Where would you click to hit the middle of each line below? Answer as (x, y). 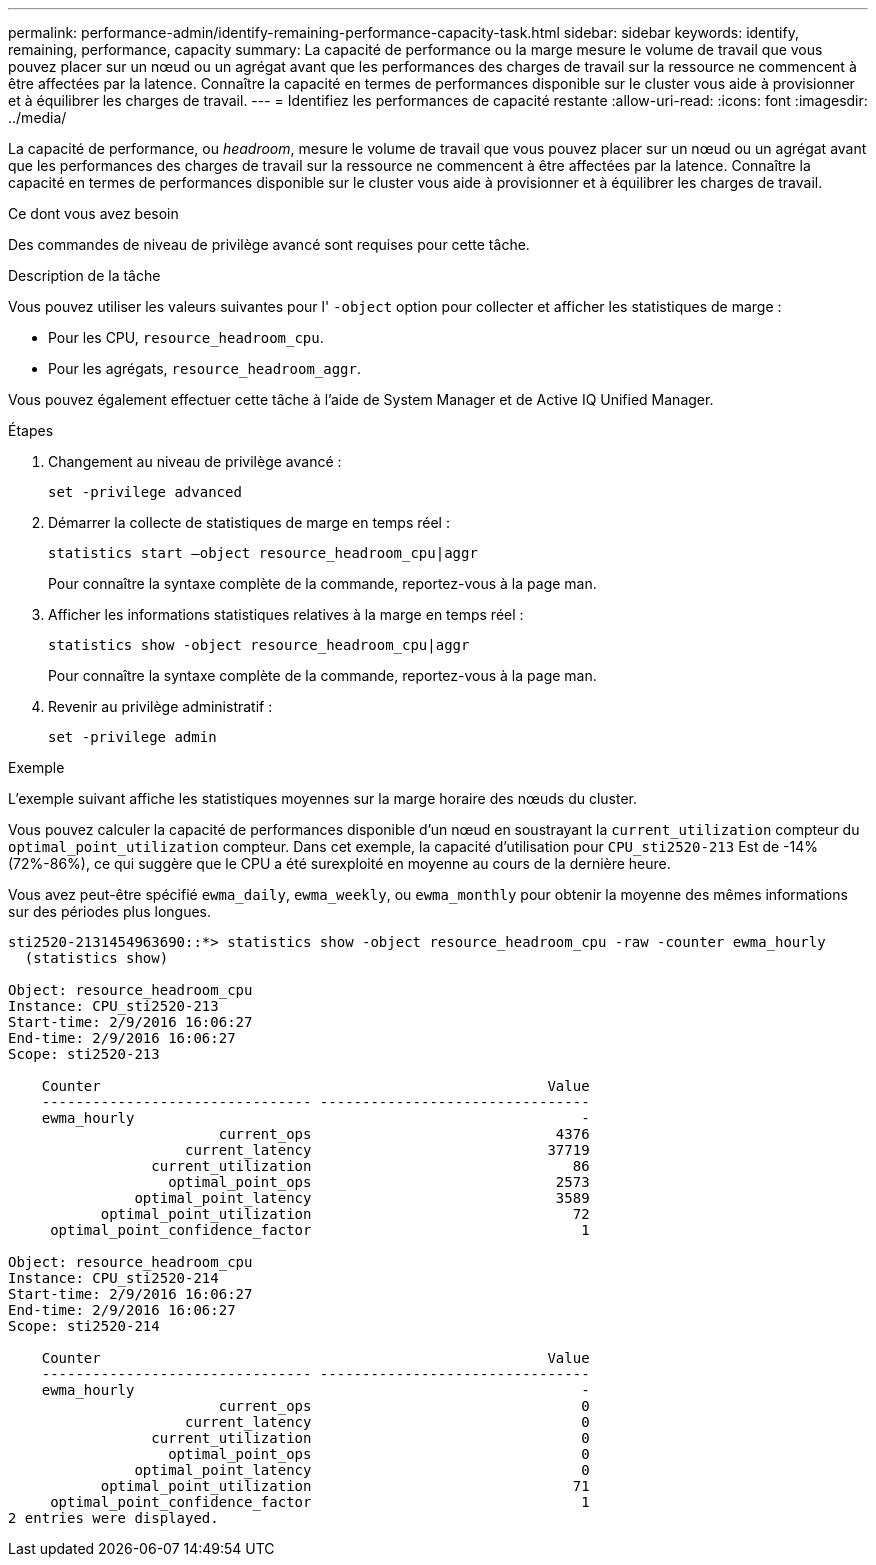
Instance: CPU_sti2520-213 (113, 1006)
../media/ (37, 117)
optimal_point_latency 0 (362, 1470)
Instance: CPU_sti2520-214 (113, 1278)
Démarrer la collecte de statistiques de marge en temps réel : (249, 522)
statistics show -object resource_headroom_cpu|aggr (259, 645)
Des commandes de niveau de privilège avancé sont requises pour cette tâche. (269, 244)
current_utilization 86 (370, 1166)
